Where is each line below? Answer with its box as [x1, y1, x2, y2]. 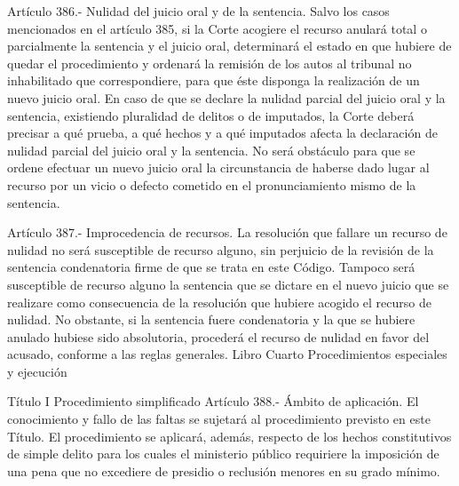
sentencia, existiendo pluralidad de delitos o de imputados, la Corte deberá [7, 106, 415, 124]
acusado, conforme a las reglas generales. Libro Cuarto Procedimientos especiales [7, 345, 447, 363]
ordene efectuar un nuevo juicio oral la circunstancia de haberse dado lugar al [7, 158, 430, 177]
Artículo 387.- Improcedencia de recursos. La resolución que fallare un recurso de [7, 223, 447, 242]
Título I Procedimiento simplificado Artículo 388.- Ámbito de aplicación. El [7, 392, 419, 410]
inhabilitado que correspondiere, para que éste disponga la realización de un [7, 71, 420, 90]
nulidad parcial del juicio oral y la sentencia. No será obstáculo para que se [7, 140, 415, 159]
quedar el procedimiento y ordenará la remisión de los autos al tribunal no [7, 53, 412, 72]
